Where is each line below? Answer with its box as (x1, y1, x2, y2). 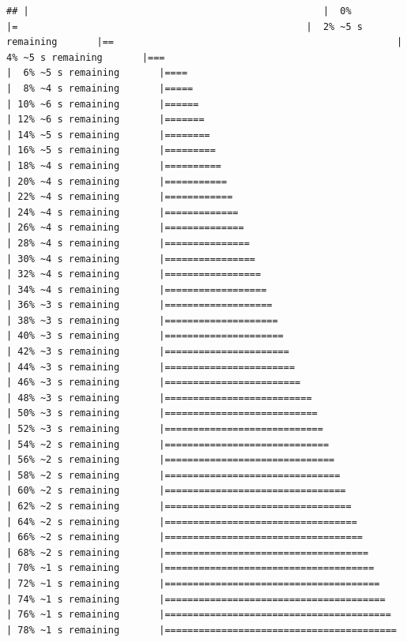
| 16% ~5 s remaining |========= (6, 145, 216, 156)
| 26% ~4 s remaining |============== (6, 222, 244, 234)
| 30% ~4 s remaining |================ (6, 253, 255, 265)
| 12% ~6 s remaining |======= (6, 114, 205, 126)
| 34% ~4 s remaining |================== (6, 283, 267, 295)
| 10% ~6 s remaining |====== (6, 98, 199, 110)
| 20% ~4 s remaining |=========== (6, 175, 228, 187)
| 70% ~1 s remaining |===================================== (6, 562, 375, 574)
